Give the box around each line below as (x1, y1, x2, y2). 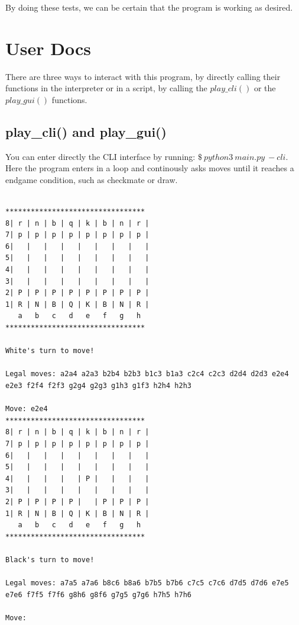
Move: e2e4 (5, 405, 48, 414)
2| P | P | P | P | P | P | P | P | (5, 289, 149, 297)
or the (253, 82, 276, 94)
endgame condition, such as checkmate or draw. (5, 173, 178, 185)
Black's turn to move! (5, 555, 95, 564)
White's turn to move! (5, 347, 95, 355)
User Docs (5, 36, 91, 60)
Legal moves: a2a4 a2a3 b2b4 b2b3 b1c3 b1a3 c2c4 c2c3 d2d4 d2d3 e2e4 (5, 370, 289, 379)
